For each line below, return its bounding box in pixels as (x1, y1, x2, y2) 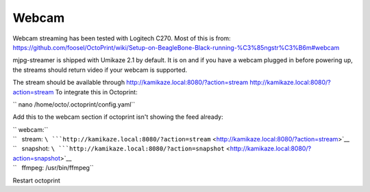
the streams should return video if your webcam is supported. (12, 66, 188, 74)
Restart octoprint (12, 176, 61, 184)
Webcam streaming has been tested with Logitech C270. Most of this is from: (12, 34, 231, 42)
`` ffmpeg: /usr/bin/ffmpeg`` (12, 164, 94, 172)
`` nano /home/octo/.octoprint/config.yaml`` (12, 100, 136, 109)
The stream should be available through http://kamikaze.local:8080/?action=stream (12, 79, 249, 87)
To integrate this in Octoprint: (55, 87, 138, 96)
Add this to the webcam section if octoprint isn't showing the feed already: (12, 113, 223, 121)
